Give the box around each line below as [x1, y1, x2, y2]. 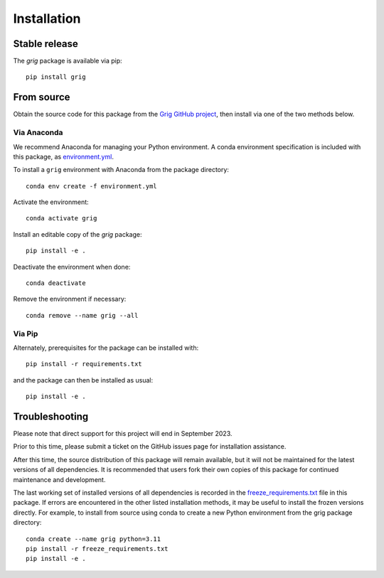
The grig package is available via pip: [13, 57, 122, 65]
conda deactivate [26, 279, 86, 287]
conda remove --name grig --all [26, 311, 139, 319]
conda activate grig [26, 214, 97, 223]
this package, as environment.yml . [13, 152, 114, 161]
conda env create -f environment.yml [26, 182, 158, 190]
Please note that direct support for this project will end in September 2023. [13, 429, 233, 438]
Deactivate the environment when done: [13, 262, 131, 271]
